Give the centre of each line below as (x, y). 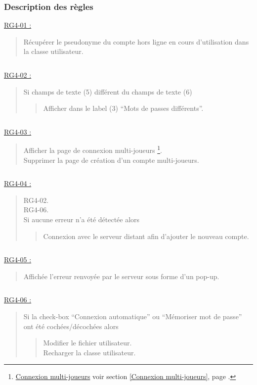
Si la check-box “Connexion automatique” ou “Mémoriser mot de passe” (133, 316)
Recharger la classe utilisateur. (89, 352)
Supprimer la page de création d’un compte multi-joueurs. (111, 160)
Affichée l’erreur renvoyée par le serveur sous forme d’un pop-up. (121, 276)
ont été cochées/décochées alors (71, 326)
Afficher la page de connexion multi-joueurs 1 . (93, 149)
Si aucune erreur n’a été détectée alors (82, 219)
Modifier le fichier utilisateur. (87, 343)
